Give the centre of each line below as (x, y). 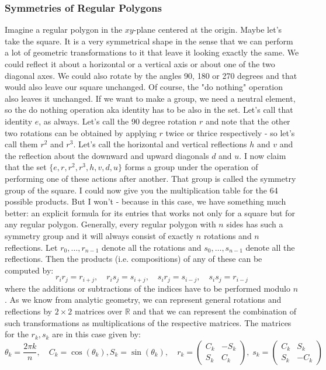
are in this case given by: (96, 334)
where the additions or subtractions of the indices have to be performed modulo (148, 288)
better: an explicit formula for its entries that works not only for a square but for (150, 212)
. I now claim (263, 155)
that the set (26, 167)
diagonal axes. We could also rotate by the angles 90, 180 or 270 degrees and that (151, 75)
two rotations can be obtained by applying (81, 132)
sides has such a (255, 224)
